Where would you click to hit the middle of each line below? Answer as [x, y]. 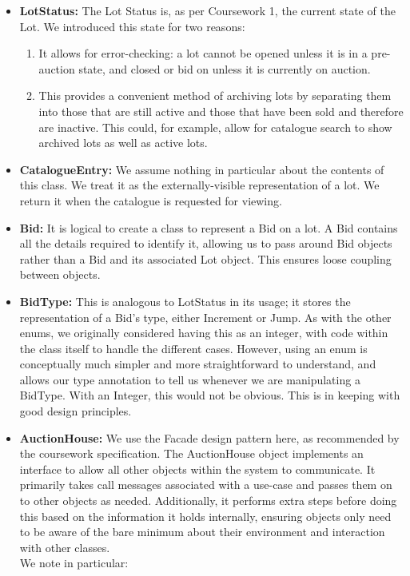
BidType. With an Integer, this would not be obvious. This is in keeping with [210, 395]
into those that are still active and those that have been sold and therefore [221, 111]
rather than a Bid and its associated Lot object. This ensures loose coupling [205, 258]
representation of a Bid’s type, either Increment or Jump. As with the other [205, 317]
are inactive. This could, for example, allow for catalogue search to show [215, 127]
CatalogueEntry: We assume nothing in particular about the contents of [202, 169]
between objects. [60, 274]
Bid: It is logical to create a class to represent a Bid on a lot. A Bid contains [209, 227]
